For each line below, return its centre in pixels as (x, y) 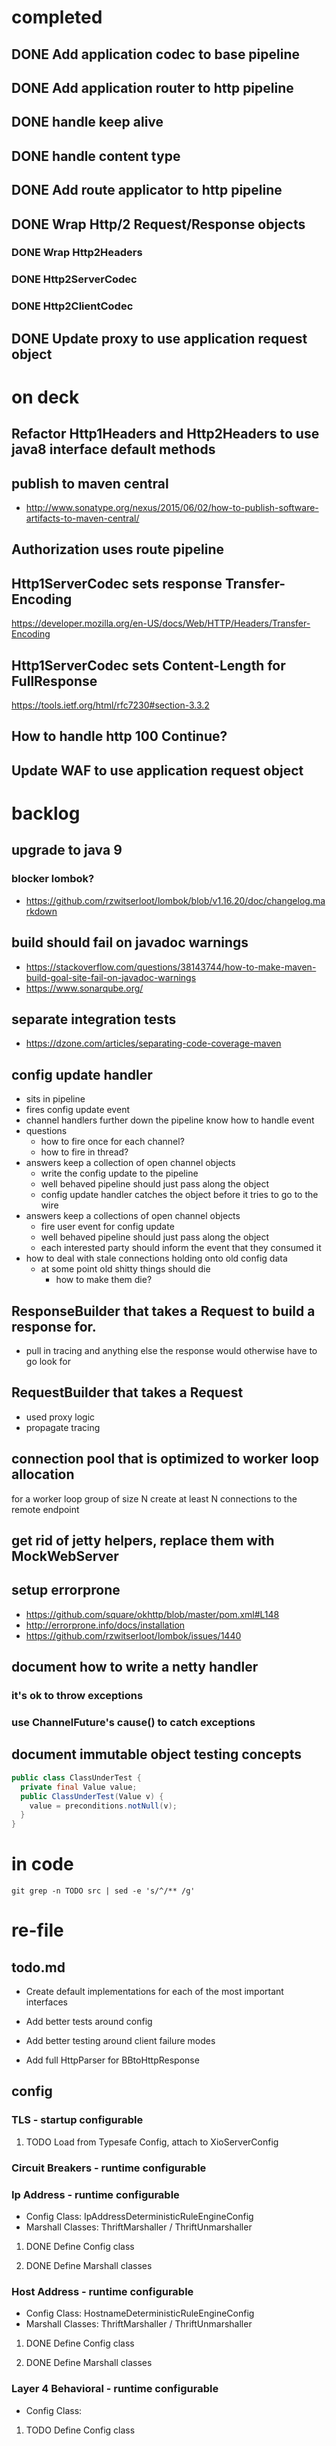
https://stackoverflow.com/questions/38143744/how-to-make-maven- (171, 967)
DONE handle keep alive (87, 122)
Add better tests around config (89, 2022)
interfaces (46, 2002)
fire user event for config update (107, 1227)
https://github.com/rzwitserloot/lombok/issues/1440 (133, 1635)
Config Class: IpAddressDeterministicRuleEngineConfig (139, 2216)
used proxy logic (60, 1417)
